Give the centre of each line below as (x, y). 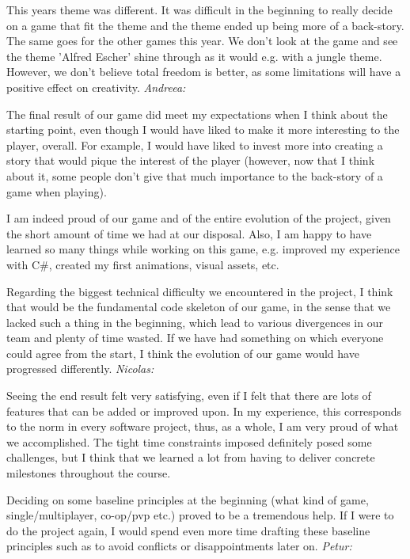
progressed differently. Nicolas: (80, 369)
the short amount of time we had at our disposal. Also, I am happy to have (189, 233)
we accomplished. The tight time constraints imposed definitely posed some (189, 441)
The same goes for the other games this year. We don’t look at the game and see (202, 41)
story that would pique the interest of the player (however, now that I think (191, 160)
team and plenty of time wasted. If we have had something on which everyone (195, 338)
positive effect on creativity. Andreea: (96, 87)
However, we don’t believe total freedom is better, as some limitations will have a (204, 72)
